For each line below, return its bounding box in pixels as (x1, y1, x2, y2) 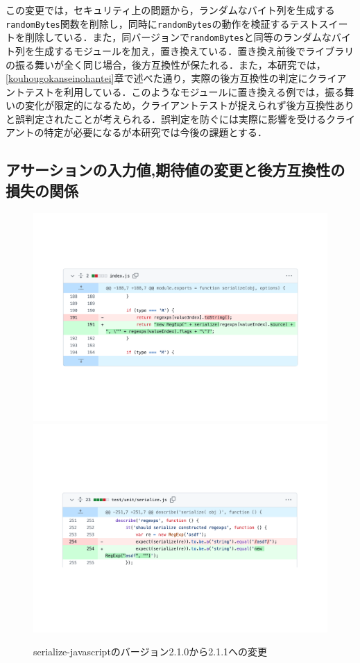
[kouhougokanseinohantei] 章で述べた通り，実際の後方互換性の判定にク (6, 71, 318, 85)
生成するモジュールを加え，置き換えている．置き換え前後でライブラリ (34, 43, 354, 58)
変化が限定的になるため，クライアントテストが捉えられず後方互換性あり (24, 98, 354, 112)
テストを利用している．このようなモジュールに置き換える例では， (24, 84, 325, 99)
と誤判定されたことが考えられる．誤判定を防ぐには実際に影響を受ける (6, 111, 326, 126)
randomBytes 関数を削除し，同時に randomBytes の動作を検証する (6, 16, 290, 31)
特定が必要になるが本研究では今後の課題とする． (44, 125, 268, 140)
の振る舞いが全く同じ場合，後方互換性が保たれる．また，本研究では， (6, 57, 326, 72)
